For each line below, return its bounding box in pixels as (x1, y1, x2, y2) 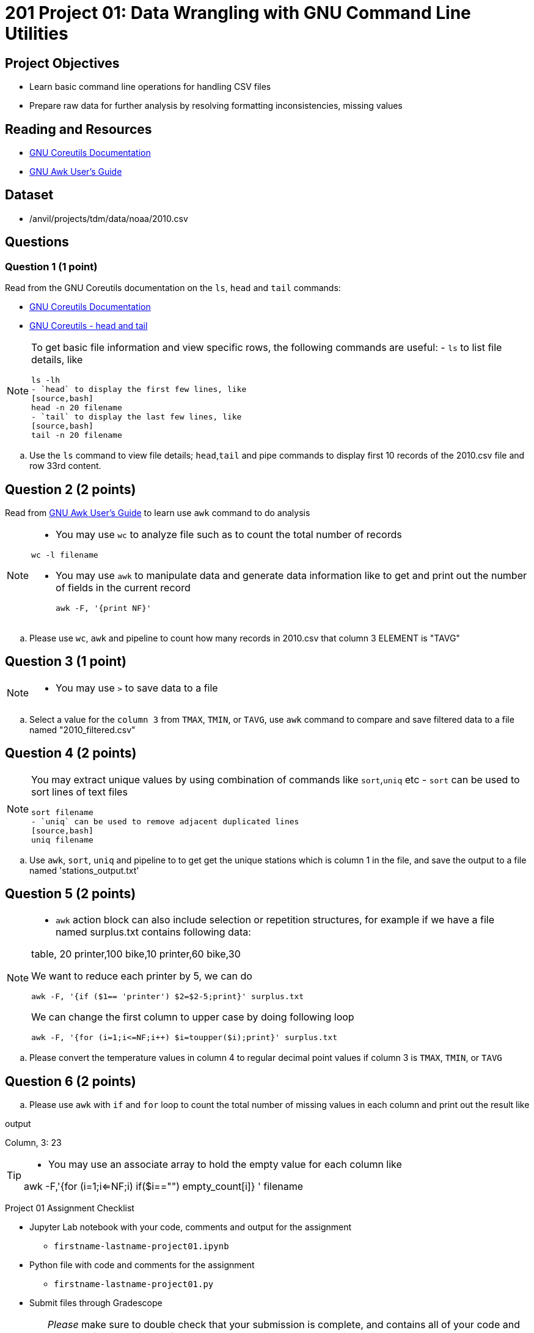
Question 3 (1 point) (5, 654, 126, 670)
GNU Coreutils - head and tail (29, 320, 148, 331)
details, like (31, 353, 83, 366)
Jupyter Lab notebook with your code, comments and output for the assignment (29, 1222, 352, 1233)
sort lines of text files (31, 785, 128, 798)
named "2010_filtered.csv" (29, 724, 136, 735)
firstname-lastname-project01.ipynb (54, 1241, 229, 1252)
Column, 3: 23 (5, 1137, 62, 1148)
